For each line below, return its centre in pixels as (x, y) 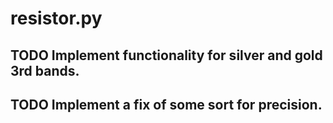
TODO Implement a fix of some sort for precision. (166, 104)
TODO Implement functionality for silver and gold (166, 55)
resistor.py (56, 18)
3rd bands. (45, 70)
